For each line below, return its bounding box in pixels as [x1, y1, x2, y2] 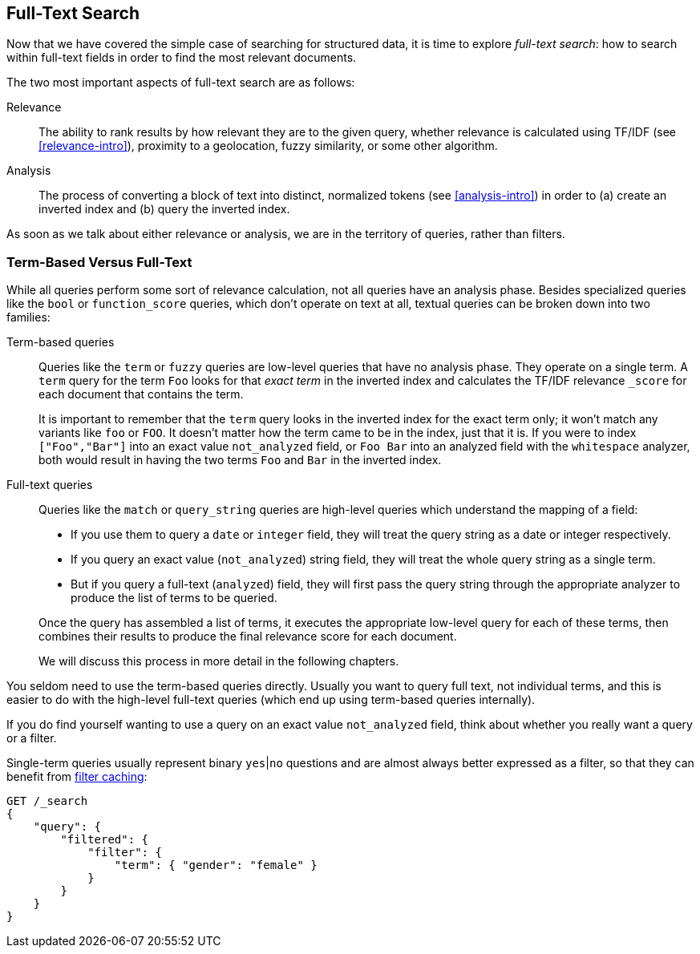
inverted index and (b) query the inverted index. [38, 202, 290, 216]
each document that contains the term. [38, 387, 244, 402]
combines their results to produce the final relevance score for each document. [38, 629, 457, 644]
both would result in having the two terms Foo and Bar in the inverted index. [38, 453, 442, 467]
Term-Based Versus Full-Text [6, 253, 192, 270]
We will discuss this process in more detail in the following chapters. [38, 654, 399, 669]
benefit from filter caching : [6, 770, 148, 784]
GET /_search [6, 794, 88, 808]
